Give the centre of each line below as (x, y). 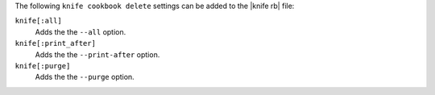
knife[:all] (38, 21)
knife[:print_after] (56, 43)
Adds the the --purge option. (85, 77)
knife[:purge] (43, 66)
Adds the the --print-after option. (97, 54)
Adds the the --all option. (81, 31)
